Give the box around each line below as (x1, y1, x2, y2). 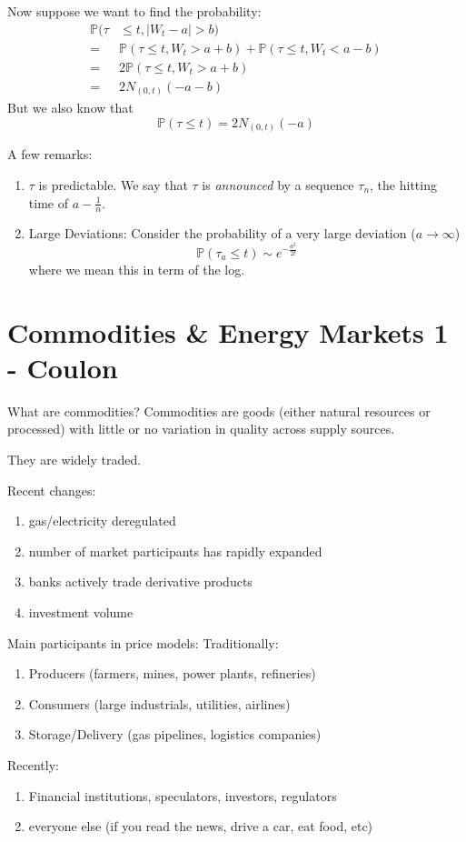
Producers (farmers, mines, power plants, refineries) (28, 664, 316, 683)
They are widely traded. (7, 450, 142, 469)
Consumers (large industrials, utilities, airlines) (28, 694, 291, 713)
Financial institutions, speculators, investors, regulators (28, 786, 337, 805)
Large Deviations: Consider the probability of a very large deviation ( (28, 224, 416, 243)
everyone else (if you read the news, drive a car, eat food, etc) (28, 817, 373, 836)
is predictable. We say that (38, 175, 188, 194)
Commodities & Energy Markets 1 (7, 313, 449, 350)
